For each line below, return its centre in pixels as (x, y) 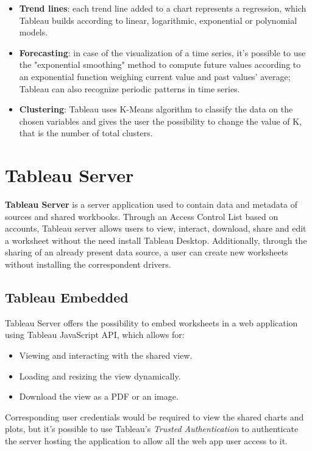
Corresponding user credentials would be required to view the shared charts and (154, 416)
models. (34, 32)
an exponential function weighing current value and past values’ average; (155, 76)
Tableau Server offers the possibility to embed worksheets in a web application (151, 322)
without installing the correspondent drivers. (88, 264)
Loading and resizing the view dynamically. (100, 376)
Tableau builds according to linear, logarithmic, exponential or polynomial (158, 20)
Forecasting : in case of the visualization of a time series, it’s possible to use (162, 52)
